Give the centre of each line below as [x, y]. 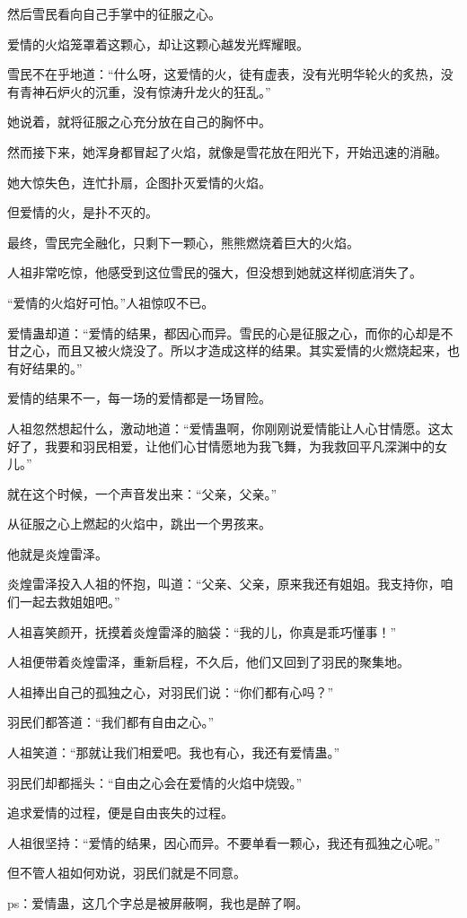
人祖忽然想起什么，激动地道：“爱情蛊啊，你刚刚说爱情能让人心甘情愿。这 [224, 428]
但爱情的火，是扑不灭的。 [83, 212]
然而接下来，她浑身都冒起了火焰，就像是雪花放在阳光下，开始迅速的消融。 [227, 151]
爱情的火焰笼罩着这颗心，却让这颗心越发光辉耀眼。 [158, 44]
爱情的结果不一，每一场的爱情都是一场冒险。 [139, 398]
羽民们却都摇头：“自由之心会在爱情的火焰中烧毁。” [155, 782]
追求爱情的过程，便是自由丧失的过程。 [120, 813]
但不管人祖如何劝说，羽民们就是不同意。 [127, 873]
